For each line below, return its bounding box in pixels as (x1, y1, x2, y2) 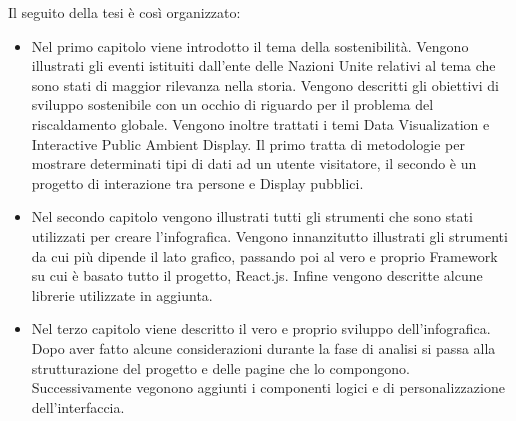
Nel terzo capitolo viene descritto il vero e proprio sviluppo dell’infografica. (31, 318, 491, 339)
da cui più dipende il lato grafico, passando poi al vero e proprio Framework (31, 245, 498, 266)
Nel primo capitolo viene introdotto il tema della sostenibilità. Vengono (31, 35, 469, 56)
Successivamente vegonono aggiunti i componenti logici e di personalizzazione (31, 377, 505, 398)
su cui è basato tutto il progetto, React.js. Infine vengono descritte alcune (31, 265, 483, 286)
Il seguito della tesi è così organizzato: (8, 2, 241, 22)
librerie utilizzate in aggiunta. (31, 284, 213, 305)
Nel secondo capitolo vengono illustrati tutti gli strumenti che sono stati (31, 206, 473, 227)
